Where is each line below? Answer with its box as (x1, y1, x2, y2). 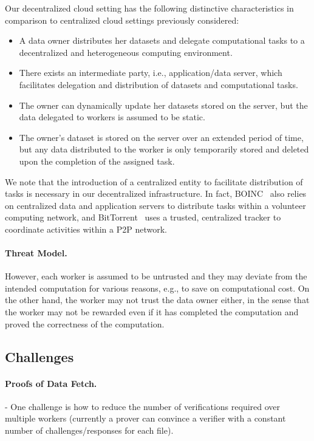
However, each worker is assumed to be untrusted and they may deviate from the (5, 270, 307, 282)
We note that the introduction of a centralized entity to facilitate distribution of (5, 175, 303, 188)
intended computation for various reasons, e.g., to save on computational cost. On (5, 281, 310, 294)
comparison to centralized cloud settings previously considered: (5, 13, 239, 26)
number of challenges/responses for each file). (5, 424, 174, 437)
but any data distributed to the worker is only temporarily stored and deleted (19, 143, 309, 156)
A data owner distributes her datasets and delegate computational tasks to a (19, 34, 305, 47)
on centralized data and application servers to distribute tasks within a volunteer (5, 199, 306, 211)
